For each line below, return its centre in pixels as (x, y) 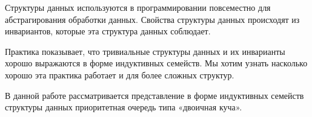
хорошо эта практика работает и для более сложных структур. (120, 74)
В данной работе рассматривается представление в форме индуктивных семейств (154, 95)
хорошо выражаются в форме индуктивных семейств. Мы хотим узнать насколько (156, 63)
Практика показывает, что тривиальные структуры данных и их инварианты (145, 51)
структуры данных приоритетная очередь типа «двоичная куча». (124, 107)
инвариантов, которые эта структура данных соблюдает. (108, 31)
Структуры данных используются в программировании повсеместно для (138, 7)
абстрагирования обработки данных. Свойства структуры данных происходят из (152, 19)
